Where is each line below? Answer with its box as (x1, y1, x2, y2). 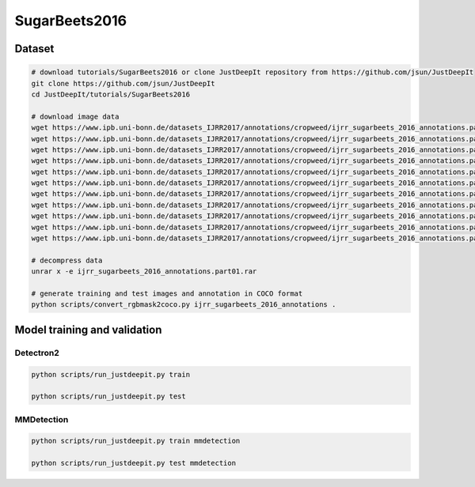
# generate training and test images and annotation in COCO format (31, 289, 303, 298)
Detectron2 (14, 347, 59, 358)
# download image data (31, 111, 120, 121)
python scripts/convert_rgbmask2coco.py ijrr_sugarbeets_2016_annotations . (31, 300, 336, 309)
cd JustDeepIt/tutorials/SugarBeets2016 (31, 89, 190, 99)
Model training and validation (14, 323, 162, 336)
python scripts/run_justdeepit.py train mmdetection (31, 436, 241, 446)
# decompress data (31, 255, 103, 265)
